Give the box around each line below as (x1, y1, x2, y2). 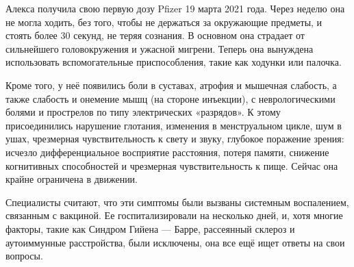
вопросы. (5, 249, 43, 263)
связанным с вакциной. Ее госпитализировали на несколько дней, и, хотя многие (5, 208, 343, 222)
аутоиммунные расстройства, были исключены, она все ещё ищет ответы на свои (5, 235, 345, 249)
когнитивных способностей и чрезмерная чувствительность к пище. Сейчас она (5, 158, 338, 173)
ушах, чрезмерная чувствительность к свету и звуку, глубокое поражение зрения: (5, 131, 344, 146)
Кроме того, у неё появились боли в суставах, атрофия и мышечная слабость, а (5, 77, 337, 92)
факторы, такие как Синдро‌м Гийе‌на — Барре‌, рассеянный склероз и (5, 221, 295, 236)
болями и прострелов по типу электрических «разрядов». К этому (5, 105, 281, 119)
